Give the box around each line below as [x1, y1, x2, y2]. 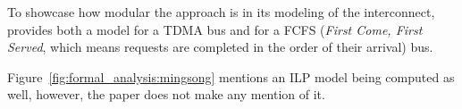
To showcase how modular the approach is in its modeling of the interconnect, [7, 3, 435, 21]
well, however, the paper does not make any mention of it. [7, 85, 325, 104]
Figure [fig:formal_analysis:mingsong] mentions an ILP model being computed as [7, 67, 455, 86]
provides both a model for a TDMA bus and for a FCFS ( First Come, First [7, 20, 423, 38]
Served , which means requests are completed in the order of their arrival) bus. [7, 38, 433, 56]
